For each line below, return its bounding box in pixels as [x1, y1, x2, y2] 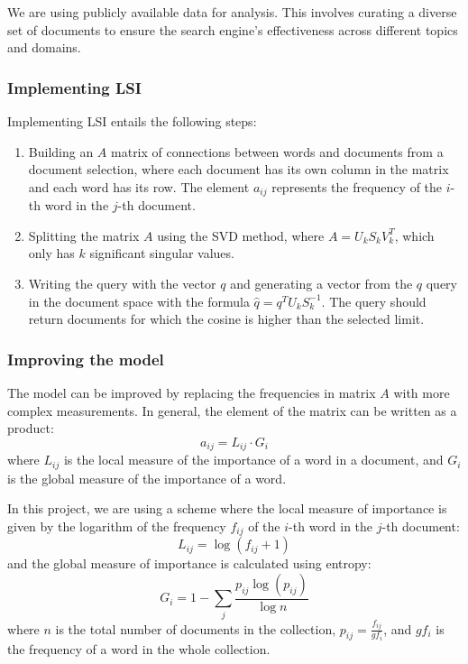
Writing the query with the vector [28, 274, 216, 293]
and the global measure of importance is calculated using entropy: [7, 554, 372, 573]
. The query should [321, 291, 427, 310]
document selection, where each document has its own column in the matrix [28, 160, 449, 179]
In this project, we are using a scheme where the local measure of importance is [7, 499, 447, 518]
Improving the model [7, 347, 164, 370]
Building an [28, 142, 94, 161]
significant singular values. [89, 244, 234, 263]
